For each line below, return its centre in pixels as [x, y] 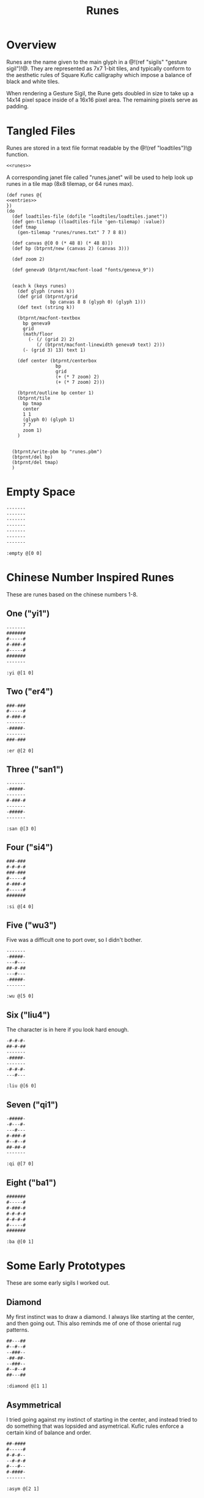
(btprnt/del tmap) [35, 462]
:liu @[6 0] [21, 1086]
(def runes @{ [24, 195]
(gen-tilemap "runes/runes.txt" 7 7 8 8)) [72, 232]
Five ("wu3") [31, 925]
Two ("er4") [30, 692]
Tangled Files [41, 131]
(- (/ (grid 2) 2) [52, 339]
